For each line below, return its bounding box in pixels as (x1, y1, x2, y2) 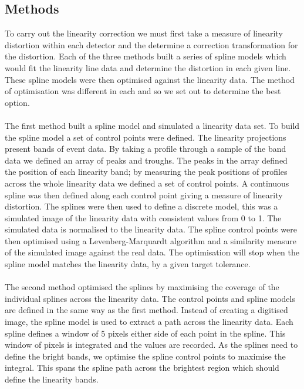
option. (5, 96, 30, 108)
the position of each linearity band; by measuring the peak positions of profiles (5, 165, 288, 178)
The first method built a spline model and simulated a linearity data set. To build (5, 119, 300, 131)
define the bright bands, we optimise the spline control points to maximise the (5, 350, 286, 362)
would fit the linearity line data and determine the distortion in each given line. (5, 61, 291, 74)
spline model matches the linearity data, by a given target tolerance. (5, 258, 251, 270)
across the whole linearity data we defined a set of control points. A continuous (5, 177, 289, 189)
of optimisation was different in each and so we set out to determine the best (5, 85, 281, 97)
